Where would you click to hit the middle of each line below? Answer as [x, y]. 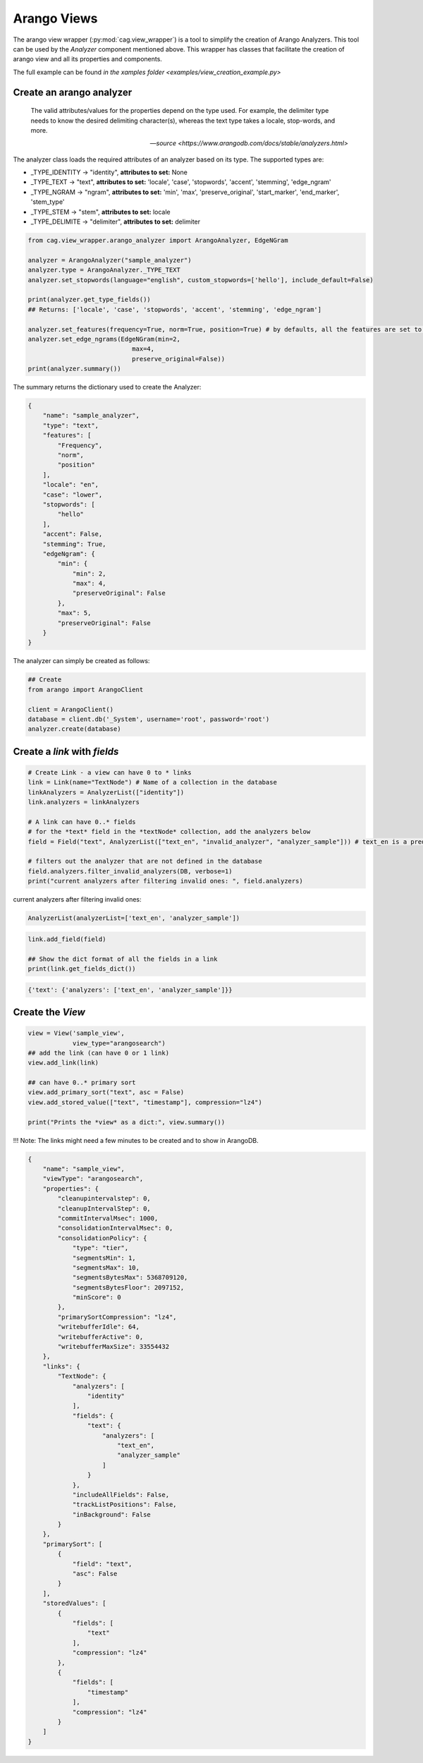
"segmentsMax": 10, [106, 1267]
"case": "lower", [73, 495]
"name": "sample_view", [84, 1169]
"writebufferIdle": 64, [99, 1327]
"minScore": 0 [97, 1297]
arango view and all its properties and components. [87, 59]
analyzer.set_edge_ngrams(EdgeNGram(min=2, [104, 339]
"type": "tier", [100, 1248]
